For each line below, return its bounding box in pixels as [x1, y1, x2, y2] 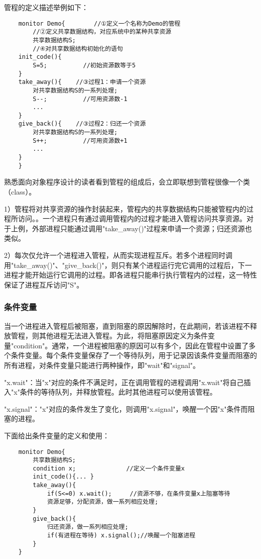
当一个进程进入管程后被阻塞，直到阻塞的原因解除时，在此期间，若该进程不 [4, 320, 250, 331]
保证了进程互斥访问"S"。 [4, 279, 84, 290]
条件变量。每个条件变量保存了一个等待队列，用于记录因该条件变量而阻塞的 [11, 350, 257, 360]
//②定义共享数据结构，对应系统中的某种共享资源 [33, 28, 172, 36]
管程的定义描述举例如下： [4, 2, 88, 12]
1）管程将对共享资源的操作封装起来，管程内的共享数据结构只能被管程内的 [4, 203, 246, 214]
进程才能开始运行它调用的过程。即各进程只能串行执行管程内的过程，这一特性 [4, 269, 257, 280]
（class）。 [4, 187, 36, 197]
